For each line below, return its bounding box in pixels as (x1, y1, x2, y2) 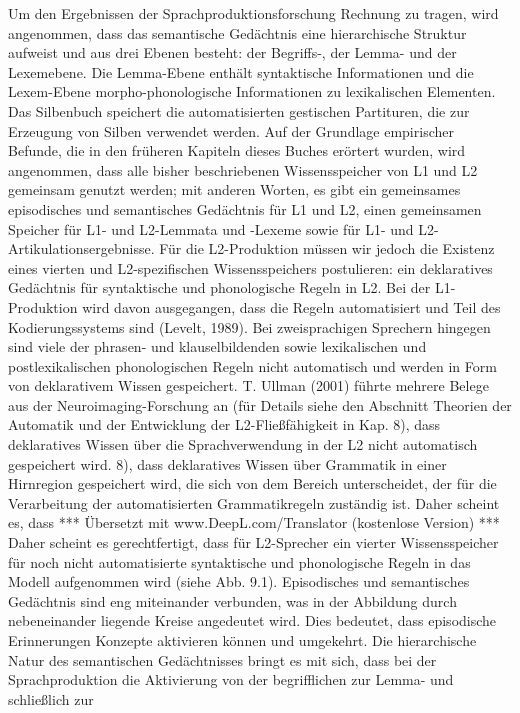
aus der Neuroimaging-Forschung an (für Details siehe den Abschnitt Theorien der (8, 394, 512, 415)
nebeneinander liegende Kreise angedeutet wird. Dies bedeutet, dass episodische (8, 610, 497, 631)
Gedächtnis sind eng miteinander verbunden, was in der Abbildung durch (8, 590, 457, 611)
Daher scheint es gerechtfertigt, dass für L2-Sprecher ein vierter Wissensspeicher (8, 532, 499, 553)
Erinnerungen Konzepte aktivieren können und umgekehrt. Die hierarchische (8, 630, 477, 650)
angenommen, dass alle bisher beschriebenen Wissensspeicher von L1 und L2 (8, 159, 478, 180)
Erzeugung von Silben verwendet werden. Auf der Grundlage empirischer (8, 120, 454, 141)
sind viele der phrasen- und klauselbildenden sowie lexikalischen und (8, 336, 427, 357)
